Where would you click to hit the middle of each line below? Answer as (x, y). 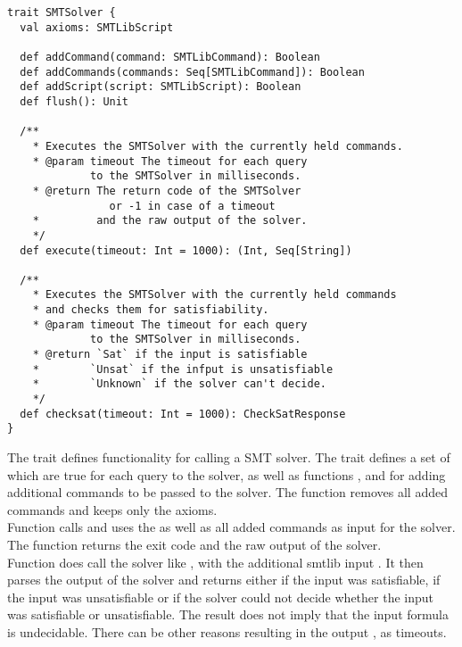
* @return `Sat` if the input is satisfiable (170, 355)
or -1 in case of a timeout (192, 206)
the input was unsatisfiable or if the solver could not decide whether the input (221, 597)
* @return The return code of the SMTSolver (167, 191)
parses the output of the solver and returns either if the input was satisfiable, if (224, 580)
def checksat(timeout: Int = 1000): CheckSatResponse (183, 414)
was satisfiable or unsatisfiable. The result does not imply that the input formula (228, 614)
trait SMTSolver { (62, 12)
